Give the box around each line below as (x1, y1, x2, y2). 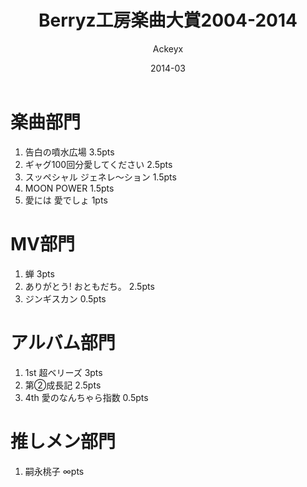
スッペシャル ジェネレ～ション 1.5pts (24, 171, 177, 183)
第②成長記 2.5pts (24, 379, 102, 391)
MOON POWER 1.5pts (24, 182, 115, 194)
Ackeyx (152, 42, 184, 55)
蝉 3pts (24, 267, 55, 280)
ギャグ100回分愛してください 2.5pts (24, 158, 173, 170)
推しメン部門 (10, 430, 117, 453)
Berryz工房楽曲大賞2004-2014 (38, 9, 298, 32)
